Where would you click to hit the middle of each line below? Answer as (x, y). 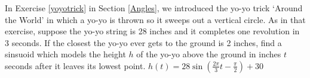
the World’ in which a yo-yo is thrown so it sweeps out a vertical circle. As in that (155, 19)
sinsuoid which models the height (65, 54)
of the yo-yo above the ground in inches (209, 54)
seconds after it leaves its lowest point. (75, 65)
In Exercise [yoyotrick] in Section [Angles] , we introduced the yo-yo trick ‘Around (154, 8)
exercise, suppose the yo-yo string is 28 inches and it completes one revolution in (152, 31)
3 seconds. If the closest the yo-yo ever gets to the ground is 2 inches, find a (143, 42)
